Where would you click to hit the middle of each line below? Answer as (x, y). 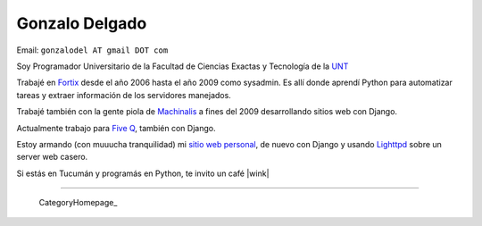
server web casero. (52, 157)
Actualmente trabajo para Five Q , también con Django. (116, 128)
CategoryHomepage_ (78, 203)
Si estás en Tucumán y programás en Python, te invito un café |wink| (143, 173)
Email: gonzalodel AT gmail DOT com (92, 50)
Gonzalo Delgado (82, 23)
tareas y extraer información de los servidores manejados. (124, 95)
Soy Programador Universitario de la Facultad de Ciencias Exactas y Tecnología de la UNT (183, 66)
